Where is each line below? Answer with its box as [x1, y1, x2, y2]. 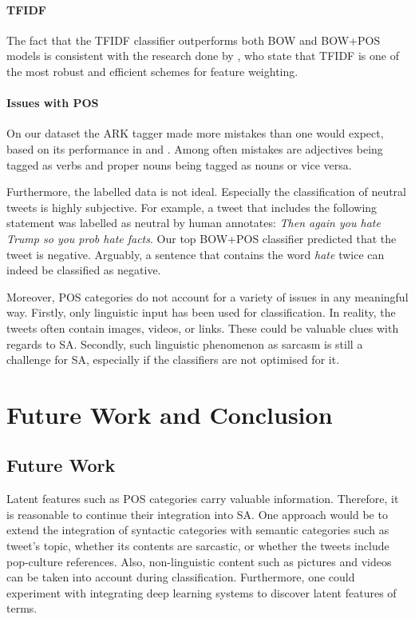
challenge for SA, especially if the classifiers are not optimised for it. [6, 351, 340, 368]
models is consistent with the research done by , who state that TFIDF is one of [6, 47, 399, 64]
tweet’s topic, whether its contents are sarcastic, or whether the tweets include [6, 537, 389, 554]
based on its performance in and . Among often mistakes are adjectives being [6, 140, 383, 157]
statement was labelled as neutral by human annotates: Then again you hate [6, 214, 381, 231]
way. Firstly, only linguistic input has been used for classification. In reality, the [6, 304, 396, 321]
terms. [6, 600, 38, 617]
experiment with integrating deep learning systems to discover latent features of [6, 584, 397, 601]
